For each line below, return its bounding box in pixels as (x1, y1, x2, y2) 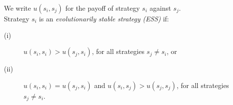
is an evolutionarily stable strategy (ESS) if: (39, 14, 169, 23)
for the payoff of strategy (65, 3, 140, 13)
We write (4, 3, 31, 13)
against (149, 3, 171, 13)
